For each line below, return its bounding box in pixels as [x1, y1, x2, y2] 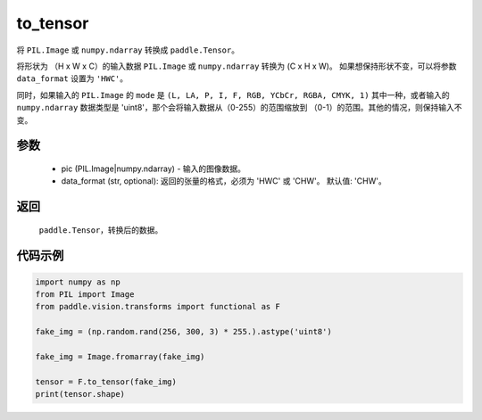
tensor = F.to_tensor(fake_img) [35, 376, 178, 387]
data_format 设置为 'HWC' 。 [16, 73, 129, 84]
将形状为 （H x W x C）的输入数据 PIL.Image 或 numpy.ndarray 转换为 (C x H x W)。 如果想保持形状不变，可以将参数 [16, 61, 457, 71]
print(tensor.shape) [35, 389, 125, 399]
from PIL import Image [35, 290, 135, 300]
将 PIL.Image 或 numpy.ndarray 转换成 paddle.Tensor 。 [16, 45, 240, 55]
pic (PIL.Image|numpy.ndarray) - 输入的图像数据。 [61, 163, 245, 174]
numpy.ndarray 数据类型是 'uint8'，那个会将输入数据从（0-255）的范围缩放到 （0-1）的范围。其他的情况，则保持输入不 [16, 103, 462, 113]
